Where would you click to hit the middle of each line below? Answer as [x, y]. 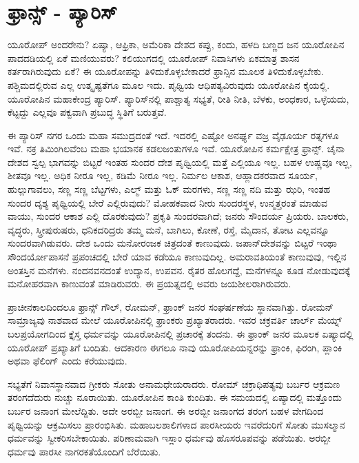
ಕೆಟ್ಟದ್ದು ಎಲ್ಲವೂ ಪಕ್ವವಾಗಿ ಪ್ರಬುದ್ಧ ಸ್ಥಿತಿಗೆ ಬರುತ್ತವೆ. [87, 112]
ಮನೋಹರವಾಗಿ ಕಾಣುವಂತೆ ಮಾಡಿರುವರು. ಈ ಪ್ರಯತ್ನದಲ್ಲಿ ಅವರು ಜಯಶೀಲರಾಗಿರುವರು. [150, 284]
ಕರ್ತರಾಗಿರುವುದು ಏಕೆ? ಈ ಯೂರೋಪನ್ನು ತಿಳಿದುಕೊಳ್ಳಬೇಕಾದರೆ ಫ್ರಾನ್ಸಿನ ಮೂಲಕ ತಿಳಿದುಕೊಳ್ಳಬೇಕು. [166, 71]
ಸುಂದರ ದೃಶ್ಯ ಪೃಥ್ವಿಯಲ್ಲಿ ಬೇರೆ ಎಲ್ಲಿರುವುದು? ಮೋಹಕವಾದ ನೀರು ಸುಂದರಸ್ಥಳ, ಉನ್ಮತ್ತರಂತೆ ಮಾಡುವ [167, 202]
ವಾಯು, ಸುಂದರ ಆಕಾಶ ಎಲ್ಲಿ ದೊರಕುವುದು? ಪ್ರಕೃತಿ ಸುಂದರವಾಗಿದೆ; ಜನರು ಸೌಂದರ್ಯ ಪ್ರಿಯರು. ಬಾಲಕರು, [178, 216]
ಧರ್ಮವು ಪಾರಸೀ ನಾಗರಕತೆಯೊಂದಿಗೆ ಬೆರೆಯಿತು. [84, 451]
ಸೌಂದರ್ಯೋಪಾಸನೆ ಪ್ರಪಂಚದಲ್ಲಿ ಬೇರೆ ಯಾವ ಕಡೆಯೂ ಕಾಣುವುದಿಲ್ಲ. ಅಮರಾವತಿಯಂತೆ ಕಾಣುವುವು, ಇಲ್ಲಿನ [177, 257]
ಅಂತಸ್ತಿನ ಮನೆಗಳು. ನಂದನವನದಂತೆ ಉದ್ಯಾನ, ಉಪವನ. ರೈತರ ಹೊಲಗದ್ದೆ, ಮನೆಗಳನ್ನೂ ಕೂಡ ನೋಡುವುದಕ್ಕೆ [179, 270]
